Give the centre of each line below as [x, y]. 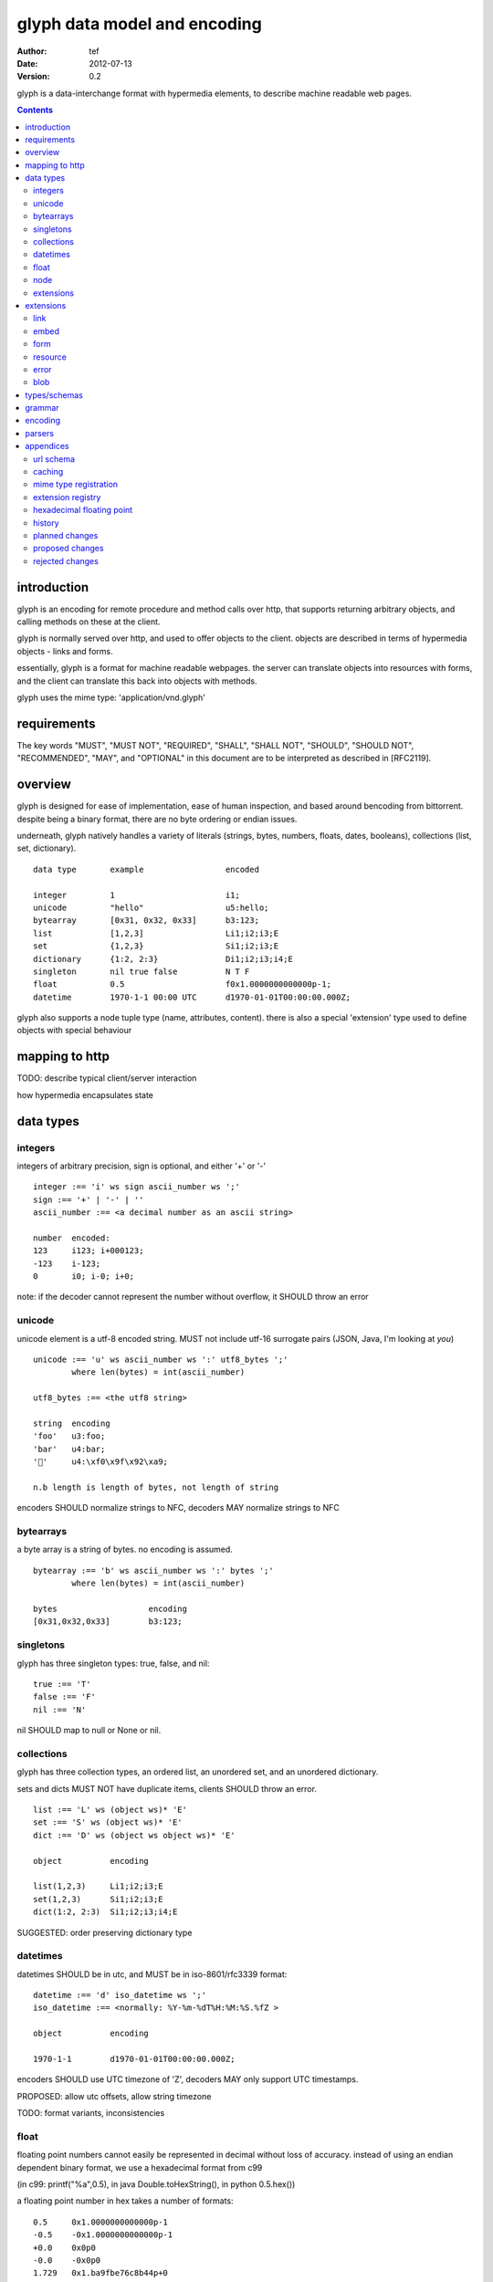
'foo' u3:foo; [69, 1436]
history [46, 523]
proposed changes [68, 549]
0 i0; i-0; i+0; [84, 1277]
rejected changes [66, 560]
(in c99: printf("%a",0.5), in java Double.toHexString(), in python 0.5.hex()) [156, 2184]
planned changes [66, 535]
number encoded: [72, 1238]
